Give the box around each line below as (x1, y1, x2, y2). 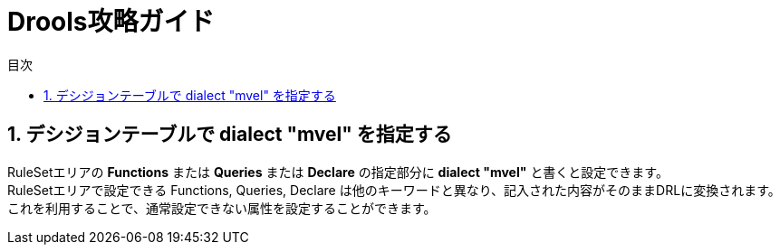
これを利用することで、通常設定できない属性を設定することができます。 (7, 200, 437, 216)
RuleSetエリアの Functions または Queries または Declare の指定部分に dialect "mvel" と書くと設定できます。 (7, 163, 669, 180)
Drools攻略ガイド (7, 6, 215, 37)
